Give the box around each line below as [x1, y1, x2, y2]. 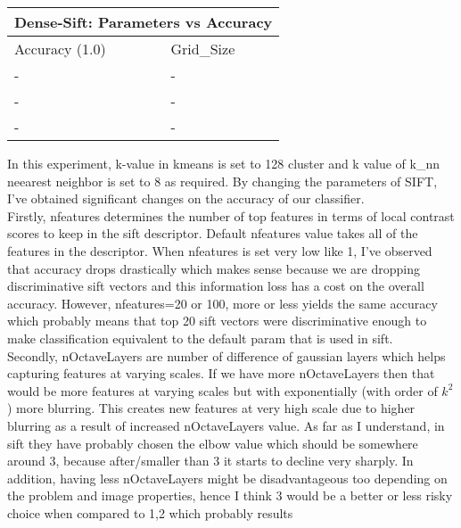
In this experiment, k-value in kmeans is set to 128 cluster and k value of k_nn [7, 154, 440, 172]
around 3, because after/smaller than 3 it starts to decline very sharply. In [7, 451, 414, 470]
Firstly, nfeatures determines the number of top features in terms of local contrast [7, 206, 455, 225]
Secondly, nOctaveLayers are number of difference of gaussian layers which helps [7, 346, 446, 365]
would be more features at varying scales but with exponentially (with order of [7, 381, 438, 400]
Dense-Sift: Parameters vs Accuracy [14, 12, 273, 32]
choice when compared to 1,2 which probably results [7, 503, 293, 522]
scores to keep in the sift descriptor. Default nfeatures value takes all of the [7, 224, 418, 243]
